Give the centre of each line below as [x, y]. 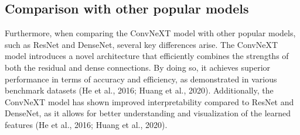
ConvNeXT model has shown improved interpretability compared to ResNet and [149, 101]
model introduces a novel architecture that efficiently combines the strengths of [147, 56]
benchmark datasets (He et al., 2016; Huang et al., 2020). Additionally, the [139, 90]
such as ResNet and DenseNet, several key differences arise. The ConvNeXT [142, 44]
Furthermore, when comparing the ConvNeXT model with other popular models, [150, 33]
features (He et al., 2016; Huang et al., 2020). [86, 124]
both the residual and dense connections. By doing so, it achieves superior [138, 67]
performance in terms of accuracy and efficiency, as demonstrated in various [141, 79]
